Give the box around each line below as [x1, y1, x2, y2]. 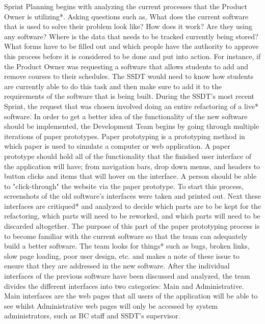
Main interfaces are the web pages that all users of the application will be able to [4, 290, 258, 301]
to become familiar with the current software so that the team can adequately [4, 230, 248, 241]
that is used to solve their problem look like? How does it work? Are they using [4, 21, 253, 32]
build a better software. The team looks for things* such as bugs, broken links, [4, 240, 250, 251]
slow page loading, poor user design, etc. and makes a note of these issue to [4, 250, 240, 261]
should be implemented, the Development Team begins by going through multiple [4, 121, 259, 131]
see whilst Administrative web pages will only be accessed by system [4, 300, 218, 311]
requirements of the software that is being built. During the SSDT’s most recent [4, 91, 254, 101]
